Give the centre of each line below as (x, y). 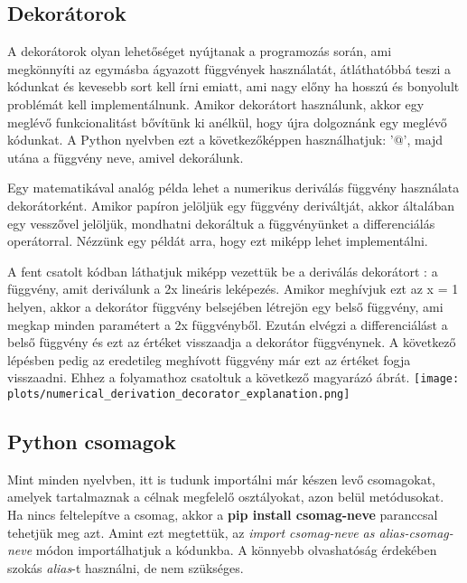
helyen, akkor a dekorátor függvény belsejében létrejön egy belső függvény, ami (225, 306)
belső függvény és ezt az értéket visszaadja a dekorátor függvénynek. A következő (232, 342)
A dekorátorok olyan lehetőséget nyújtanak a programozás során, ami (200, 51)
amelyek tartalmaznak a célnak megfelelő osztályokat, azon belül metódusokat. (226, 497)
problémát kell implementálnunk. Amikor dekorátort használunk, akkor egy (216, 103)
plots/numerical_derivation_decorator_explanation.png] (179, 394)
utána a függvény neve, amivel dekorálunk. (126, 157)
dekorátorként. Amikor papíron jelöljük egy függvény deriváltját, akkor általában (231, 205)
